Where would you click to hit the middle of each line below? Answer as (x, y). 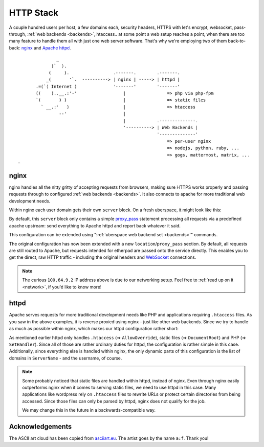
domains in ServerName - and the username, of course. (66, 358)
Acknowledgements (40, 426)
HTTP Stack (34, 13)
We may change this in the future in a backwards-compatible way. (89, 410)
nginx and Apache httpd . (46, 48)
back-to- (237, 41)
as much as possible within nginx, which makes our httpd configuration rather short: (94, 329)
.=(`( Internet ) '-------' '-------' (108, 86)
